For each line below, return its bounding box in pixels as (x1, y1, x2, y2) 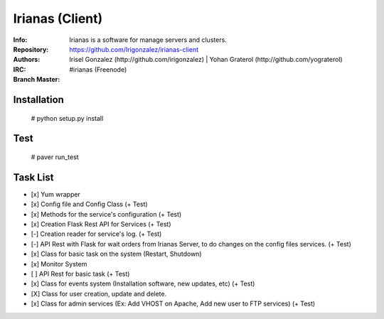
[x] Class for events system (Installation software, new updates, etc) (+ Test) (31, 279, 255, 288)
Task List (13, 171, 54, 183)
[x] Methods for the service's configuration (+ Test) (31, 210, 182, 218)
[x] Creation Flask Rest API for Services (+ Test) (31, 220, 171, 228)
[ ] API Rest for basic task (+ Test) (31, 269, 130, 278)
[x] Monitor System (31, 259, 87, 268)
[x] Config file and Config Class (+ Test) (31, 200, 149, 209)
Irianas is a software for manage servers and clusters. (69, 36, 227, 44)
